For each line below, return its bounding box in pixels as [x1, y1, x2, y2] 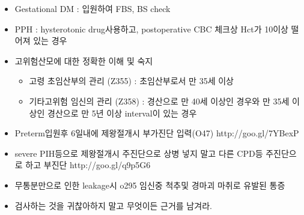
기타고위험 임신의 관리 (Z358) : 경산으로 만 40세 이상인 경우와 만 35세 [29, 94, 290, 107]
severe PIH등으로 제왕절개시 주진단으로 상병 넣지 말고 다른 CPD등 [14, 147, 263, 159]
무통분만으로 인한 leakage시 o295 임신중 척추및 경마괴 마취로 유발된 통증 [14, 178, 285, 191]
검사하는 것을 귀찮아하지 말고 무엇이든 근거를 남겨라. [14, 199, 212, 211]
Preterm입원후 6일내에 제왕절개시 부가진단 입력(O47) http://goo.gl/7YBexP [14, 127, 299, 139]
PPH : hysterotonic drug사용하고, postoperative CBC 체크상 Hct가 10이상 [14, 22, 288, 35]
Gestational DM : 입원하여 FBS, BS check [14, 2, 171, 14]
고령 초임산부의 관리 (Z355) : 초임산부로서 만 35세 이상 [29, 74, 234, 87]
